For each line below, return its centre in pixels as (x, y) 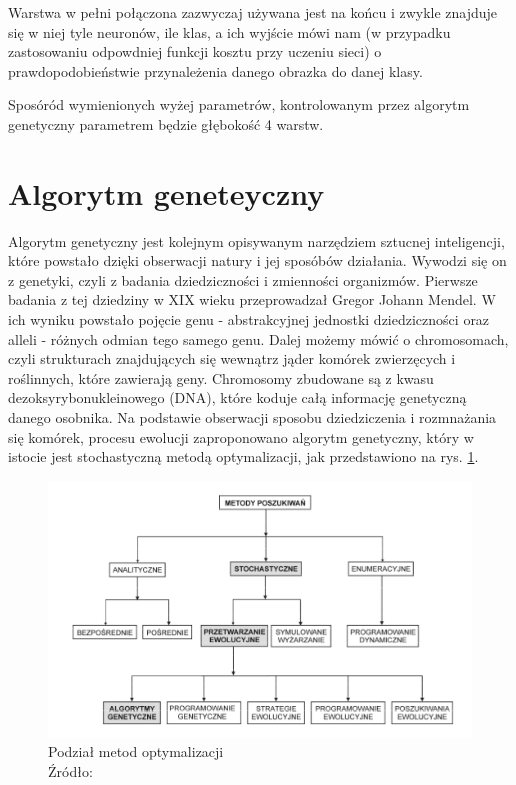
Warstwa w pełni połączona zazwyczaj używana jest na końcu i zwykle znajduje (253, 12)
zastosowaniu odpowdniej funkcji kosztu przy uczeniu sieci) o (195, 51)
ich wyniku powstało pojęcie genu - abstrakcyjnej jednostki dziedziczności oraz (249, 319)
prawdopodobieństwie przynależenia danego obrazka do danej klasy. (215, 70)
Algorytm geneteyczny (166, 192)
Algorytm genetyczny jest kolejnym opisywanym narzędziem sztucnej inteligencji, (256, 240)
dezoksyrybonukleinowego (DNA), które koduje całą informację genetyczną (237, 397)
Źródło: (70, 771)
